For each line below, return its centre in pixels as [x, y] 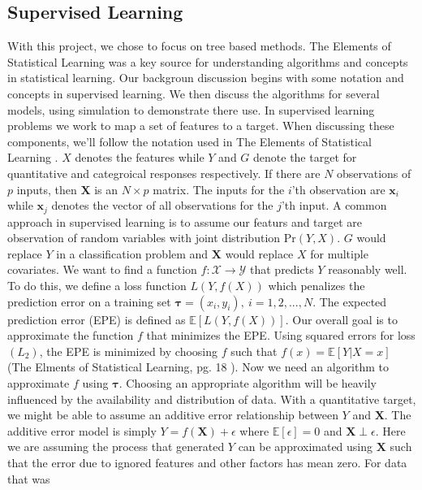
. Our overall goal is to [341, 319]
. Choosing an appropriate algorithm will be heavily [248, 382]
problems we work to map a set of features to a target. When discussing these [201, 126]
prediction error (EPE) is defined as [97, 319]
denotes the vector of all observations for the [162, 205]
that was [29, 478]
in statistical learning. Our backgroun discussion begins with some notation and [206, 78]
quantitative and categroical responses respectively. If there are [164, 173]
